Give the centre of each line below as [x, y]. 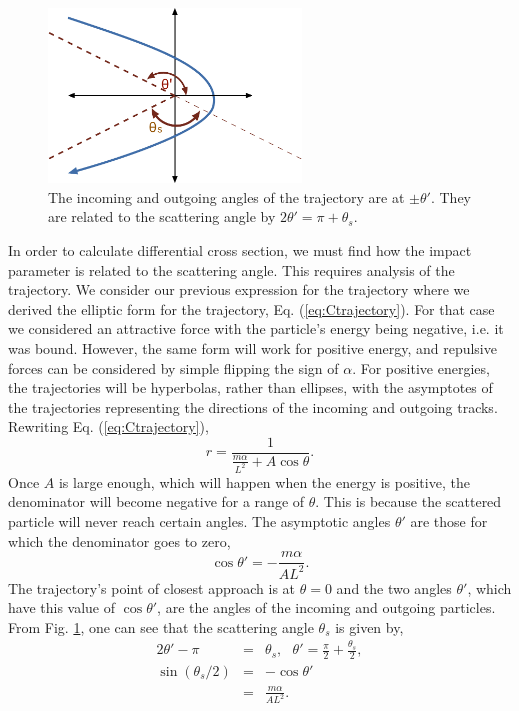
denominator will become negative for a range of [156, 501]
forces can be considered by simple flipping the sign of [173, 367]
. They [450, 196]
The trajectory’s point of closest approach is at [152, 587]
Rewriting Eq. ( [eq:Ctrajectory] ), [108, 426]
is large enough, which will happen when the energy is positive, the [264, 481]
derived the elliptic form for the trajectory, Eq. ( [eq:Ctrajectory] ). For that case [251, 308]
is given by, [369, 626]
